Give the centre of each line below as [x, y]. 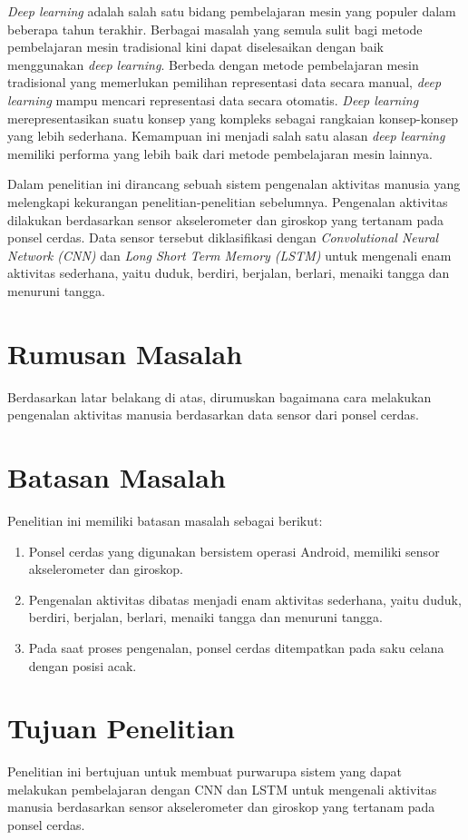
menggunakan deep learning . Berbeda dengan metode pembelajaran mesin [213, 64]
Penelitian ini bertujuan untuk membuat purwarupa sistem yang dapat [205, 771]
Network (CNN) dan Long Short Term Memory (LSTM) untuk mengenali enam [229, 255]
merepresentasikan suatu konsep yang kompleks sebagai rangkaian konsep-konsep [233, 118]
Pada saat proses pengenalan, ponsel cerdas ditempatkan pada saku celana [236, 647]
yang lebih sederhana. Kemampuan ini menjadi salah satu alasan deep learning [226, 136]
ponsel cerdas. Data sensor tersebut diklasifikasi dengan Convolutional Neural [223, 237]
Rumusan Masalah [125, 353]
